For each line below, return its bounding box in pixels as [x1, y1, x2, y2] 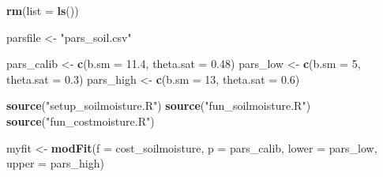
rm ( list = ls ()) [6, 2, 79, 18]
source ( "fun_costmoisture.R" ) [6, 112, 155, 129]
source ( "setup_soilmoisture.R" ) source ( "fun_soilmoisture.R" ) [6, 97, 311, 114]
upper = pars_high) [6, 155, 104, 171]
